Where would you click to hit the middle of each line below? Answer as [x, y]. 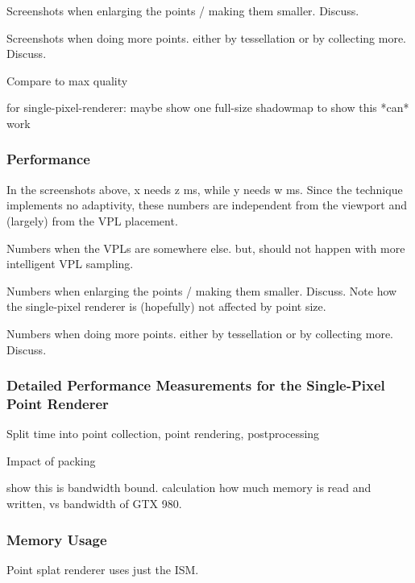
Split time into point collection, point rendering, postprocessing [163, 434]
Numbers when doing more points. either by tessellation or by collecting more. [200, 333]
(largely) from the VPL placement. [92, 220]
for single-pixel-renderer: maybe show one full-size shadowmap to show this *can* [208, 108]
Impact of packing [51, 460]
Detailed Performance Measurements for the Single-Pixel [196, 385]
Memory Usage [57, 539]
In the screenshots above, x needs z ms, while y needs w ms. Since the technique [205, 189]
